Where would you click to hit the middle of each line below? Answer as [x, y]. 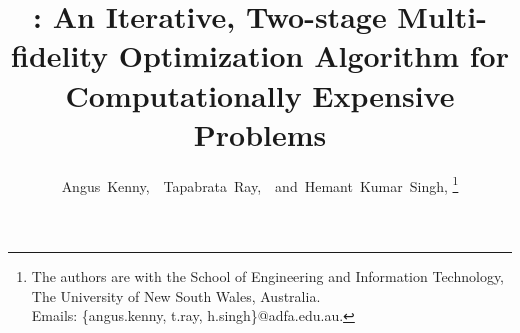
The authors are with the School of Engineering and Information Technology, [268, 275]
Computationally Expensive [260, 94]
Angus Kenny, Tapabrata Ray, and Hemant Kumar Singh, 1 [260, 184]
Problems [260, 133]
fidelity [60, 55]
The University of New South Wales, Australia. [176, 295]
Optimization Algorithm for [313, 55]
